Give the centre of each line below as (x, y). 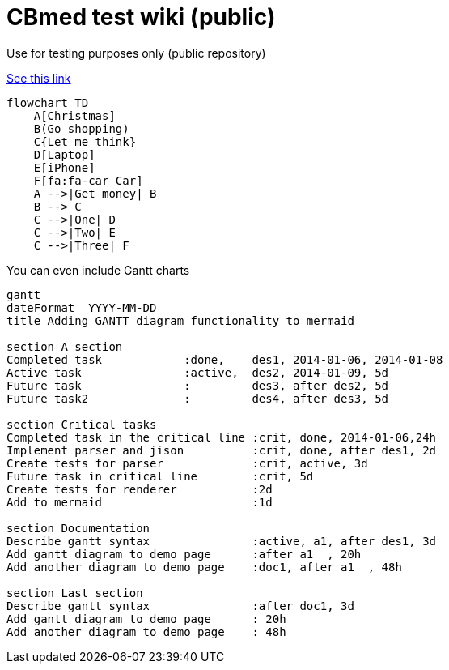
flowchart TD (48, 102)
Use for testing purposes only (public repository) (136, 53)
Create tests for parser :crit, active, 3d (187, 463)
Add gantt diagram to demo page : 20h (146, 619)
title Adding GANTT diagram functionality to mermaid (180, 320)
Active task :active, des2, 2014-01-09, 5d (198, 372)
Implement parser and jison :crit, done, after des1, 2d (222, 450)
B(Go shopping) (81, 128)
